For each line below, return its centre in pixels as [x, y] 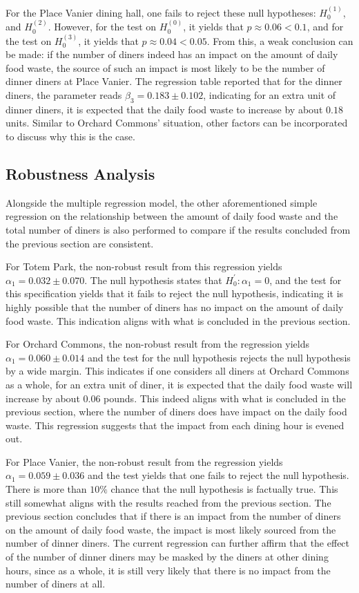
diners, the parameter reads [64, 95]
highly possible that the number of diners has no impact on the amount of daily [175, 307]
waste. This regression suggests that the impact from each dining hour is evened [175, 425]
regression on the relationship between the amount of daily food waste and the [172, 216]
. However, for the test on [102, 27]
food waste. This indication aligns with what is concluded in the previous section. [178, 320]
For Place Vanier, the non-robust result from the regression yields [144, 461]
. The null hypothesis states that [153, 280]
